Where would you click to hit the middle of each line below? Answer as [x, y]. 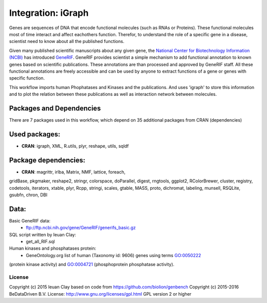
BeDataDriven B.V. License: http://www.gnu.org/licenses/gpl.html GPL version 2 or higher [100, 294]
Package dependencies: [47, 160]
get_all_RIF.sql [41, 242]
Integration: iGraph [49, 13]
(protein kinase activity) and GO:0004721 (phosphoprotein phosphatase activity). [92, 264]
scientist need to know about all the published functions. [67, 42]
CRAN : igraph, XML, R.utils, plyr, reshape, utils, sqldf [75, 146]
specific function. [27, 78]
